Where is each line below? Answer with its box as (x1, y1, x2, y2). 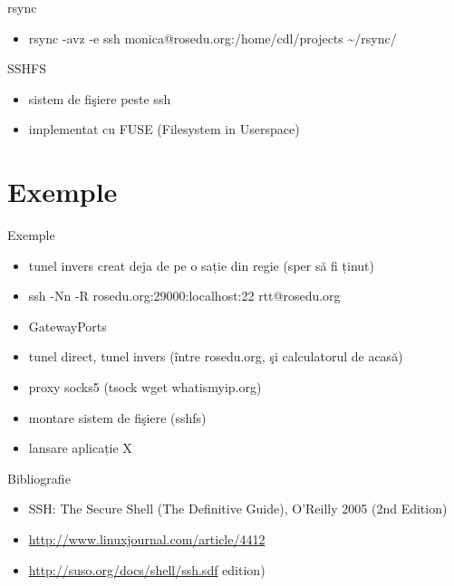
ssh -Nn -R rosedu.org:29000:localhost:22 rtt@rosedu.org (28, 286, 341, 305)
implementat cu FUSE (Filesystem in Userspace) (28, 120, 300, 139)
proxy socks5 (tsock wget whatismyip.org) (28, 378, 262, 397)
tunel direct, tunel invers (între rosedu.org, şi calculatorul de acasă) (28, 347, 403, 366)
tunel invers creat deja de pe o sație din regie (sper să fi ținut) (28, 255, 374, 274)
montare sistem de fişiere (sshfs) (28, 408, 207, 427)
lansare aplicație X (28, 438, 132, 457)
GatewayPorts (28, 316, 107, 335)
